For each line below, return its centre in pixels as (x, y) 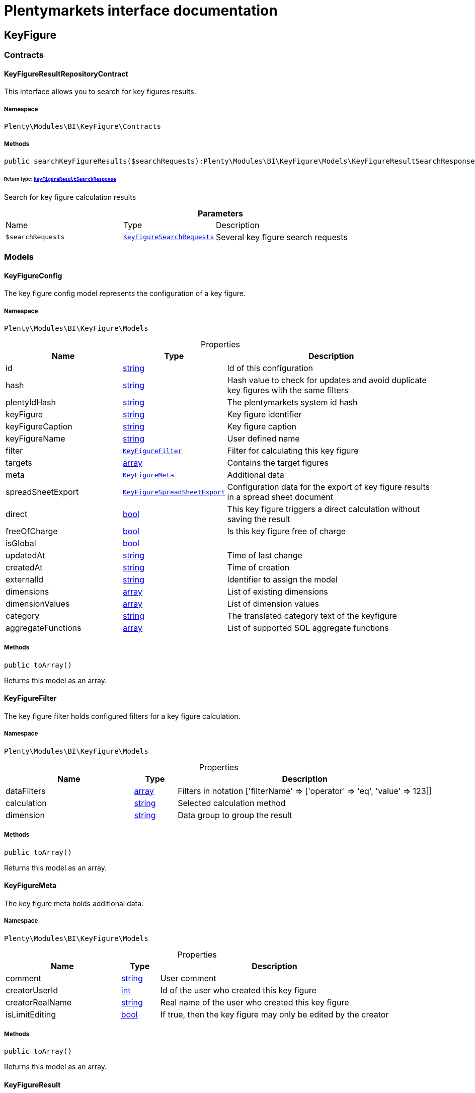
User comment (188, 978)
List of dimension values (273, 604)
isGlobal (21, 543)
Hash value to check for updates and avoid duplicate (327, 380)
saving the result (259, 519)
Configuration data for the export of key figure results (328, 487)
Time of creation (258, 568)
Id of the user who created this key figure (238, 990)
